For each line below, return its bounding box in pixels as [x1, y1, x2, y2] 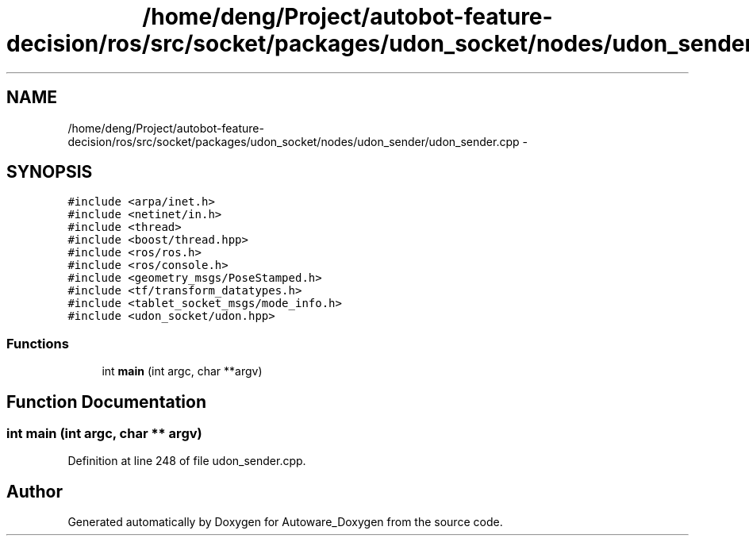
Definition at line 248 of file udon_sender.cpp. [67, 454, 306, 468]
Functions [6, 335, 69, 352]
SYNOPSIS [6, 162, 93, 183]
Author [6, 481, 63, 502]
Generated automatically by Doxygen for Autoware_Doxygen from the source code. [67, 515, 503, 529]
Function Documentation [6, 391, 206, 412]
